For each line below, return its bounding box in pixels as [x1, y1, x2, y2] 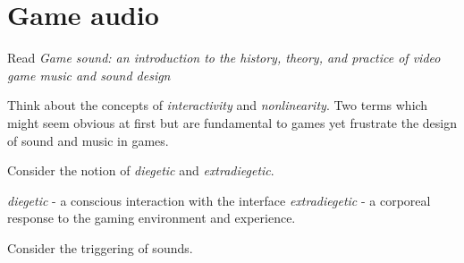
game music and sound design [7, 65, 171, 84]
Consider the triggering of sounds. [7, 238, 193, 257]
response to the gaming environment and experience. [7, 208, 296, 227]
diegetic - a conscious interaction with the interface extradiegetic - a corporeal [7, 191, 431, 209]
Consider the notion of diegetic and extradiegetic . [7, 161, 274, 180]
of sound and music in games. [7, 131, 169, 149]
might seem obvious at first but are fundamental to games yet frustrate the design [7, 113, 458, 131]
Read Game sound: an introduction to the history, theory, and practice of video [7, 48, 441, 67]
